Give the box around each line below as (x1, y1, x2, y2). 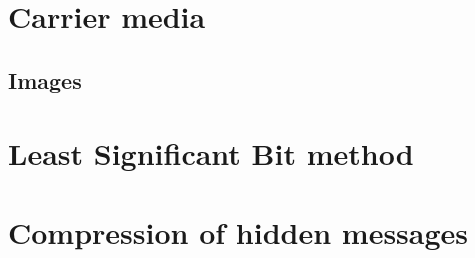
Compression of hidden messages (8, 211, 469, 252)
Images (8, 64, 82, 95)
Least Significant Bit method (8, 133, 414, 174)
